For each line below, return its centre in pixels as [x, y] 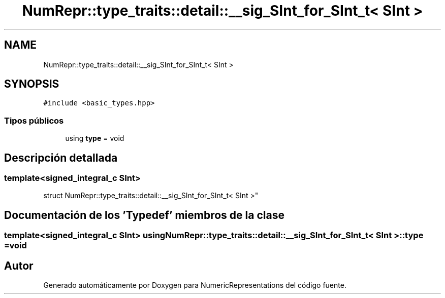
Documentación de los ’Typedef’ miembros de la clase [144, 215]
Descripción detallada [61, 158]
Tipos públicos [34, 120]
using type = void [95, 138]
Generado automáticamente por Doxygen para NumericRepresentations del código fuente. [195, 285]
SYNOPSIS [32, 84]
